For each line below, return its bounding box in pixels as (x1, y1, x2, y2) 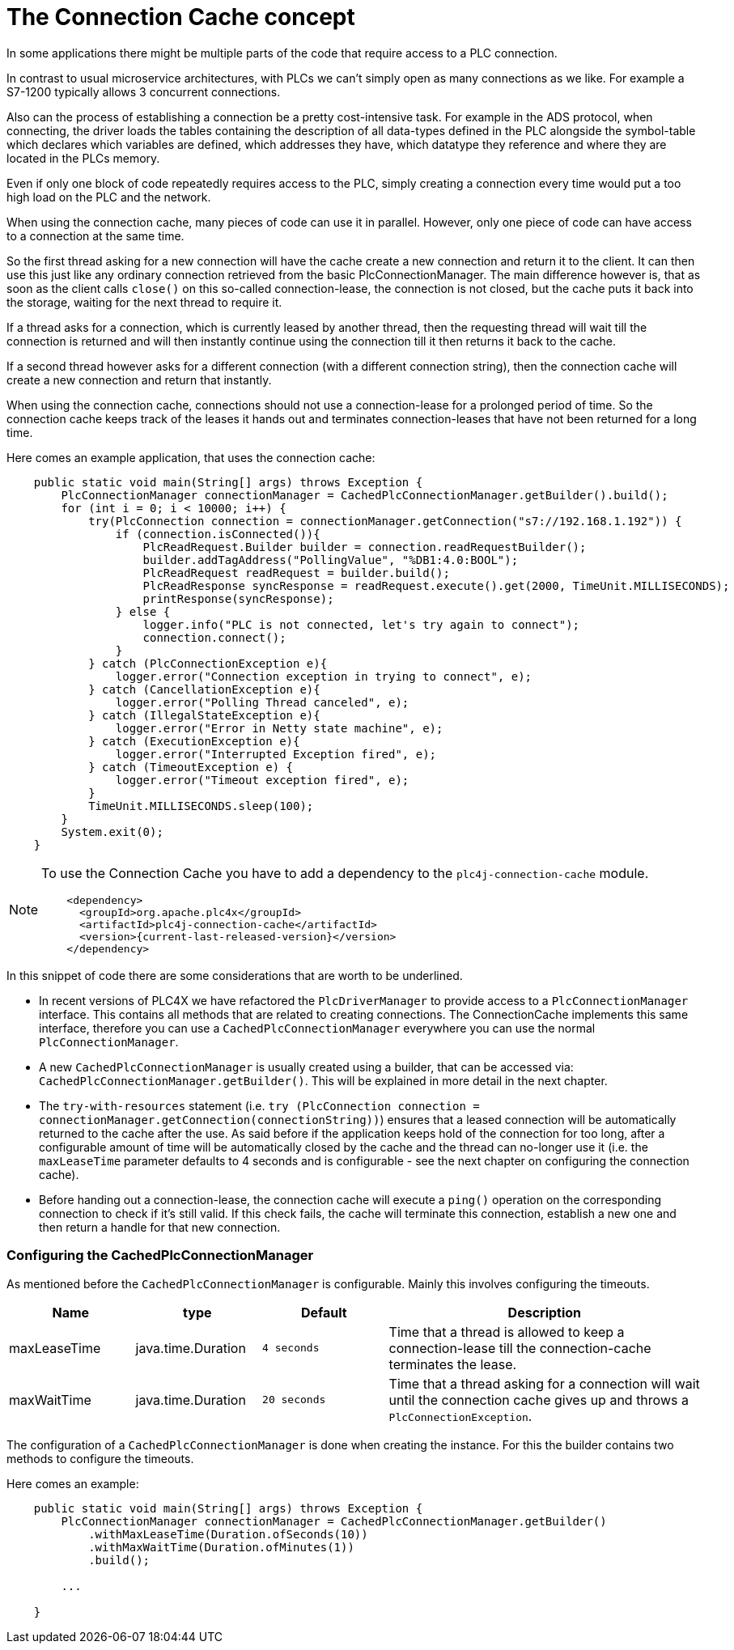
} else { (115, 604, 171, 618)
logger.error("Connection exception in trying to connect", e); (115, 669, 532, 683)
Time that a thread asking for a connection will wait (388, 1375, 700, 1392)
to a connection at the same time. (6, 228, 185, 243)
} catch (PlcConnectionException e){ (88, 656, 328, 670)
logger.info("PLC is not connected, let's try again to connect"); (142, 617, 580, 631)
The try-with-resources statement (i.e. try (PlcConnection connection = (39, 1098, 480, 1113)
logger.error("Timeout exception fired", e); (115, 773, 409, 787)
